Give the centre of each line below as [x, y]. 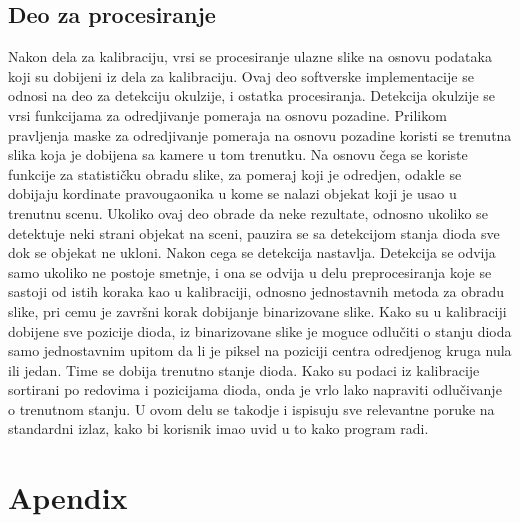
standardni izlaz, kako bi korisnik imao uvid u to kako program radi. [218, 428]
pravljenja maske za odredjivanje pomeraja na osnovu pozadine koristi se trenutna [260, 134]
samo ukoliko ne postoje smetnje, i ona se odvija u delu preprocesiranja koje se [250, 271]
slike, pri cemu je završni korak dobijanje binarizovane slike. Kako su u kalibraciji [257, 310]
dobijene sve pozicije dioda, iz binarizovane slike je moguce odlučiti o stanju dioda [260, 330]
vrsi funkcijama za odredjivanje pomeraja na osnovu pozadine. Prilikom [227, 114]
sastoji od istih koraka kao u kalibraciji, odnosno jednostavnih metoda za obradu [256, 291]
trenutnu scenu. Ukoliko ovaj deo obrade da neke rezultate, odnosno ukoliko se [248, 212]
